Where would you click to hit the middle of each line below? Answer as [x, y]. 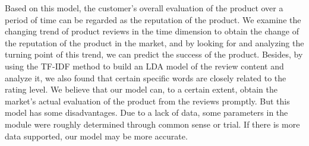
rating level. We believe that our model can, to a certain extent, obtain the [141, 89]
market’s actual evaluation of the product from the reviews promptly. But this [147, 101]
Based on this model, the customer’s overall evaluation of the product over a [144, 8]
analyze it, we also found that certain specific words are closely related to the [146, 77]
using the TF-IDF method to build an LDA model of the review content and [144, 66]
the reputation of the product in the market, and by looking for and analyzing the [154, 42]
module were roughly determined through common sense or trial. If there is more [152, 124]
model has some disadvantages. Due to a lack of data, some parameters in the [146, 112]
